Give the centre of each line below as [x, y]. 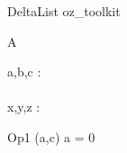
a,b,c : [24, 72]
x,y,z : [24, 107]
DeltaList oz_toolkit [64, 11]
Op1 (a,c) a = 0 [51, 136]
